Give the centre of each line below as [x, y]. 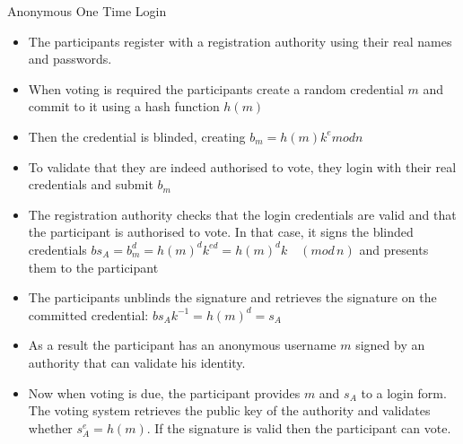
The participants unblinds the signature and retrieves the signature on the [232, 297]
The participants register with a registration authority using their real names [240, 41]
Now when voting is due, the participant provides [164, 392]
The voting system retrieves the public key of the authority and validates [229, 410]
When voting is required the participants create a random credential [216, 88]
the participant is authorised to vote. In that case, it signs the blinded [221, 232]
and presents [394, 249]
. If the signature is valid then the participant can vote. [299, 427]
